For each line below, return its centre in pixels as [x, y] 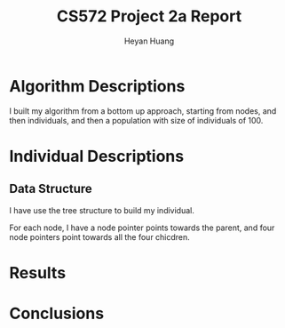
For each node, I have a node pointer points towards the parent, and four [142, 228]
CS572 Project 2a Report [149, 16]
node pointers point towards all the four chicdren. [100, 236]
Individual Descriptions [97, 156]
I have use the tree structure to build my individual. [102, 210]
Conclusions [57, 314]
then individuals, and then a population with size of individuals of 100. [136, 120]
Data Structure [51, 189]
